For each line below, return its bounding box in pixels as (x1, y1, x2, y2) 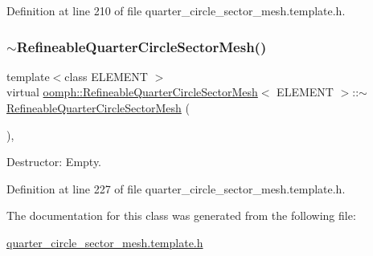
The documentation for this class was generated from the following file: (6, 207, 356, 224)
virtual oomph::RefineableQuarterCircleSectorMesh (6, 83, 258, 100)
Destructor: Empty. (6, 153, 102, 170)
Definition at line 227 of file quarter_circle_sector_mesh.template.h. (6, 180, 346, 197)
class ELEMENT (64, 67, 148, 84)
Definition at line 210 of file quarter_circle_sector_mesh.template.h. (6, 2, 346, 18)
